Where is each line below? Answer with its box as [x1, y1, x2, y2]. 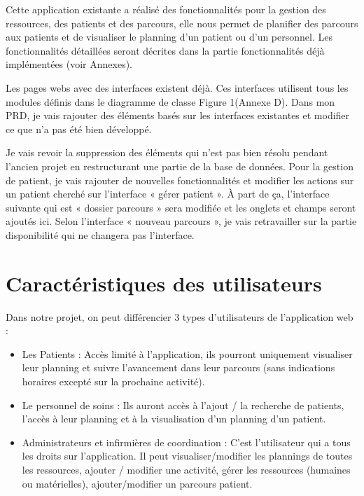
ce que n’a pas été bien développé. [6, 121, 152, 136]
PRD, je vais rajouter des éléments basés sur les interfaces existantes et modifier [6, 108, 350, 123]
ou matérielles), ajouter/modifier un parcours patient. [22, 476, 253, 490]
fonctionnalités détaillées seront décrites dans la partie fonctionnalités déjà [6, 43, 325, 57]
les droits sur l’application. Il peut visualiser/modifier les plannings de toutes [22, 448, 353, 463]
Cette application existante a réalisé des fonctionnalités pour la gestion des [6, 2, 326, 16]
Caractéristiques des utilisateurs [6, 268, 322, 297]
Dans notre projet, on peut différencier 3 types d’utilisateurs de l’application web [6, 309, 353, 324]
